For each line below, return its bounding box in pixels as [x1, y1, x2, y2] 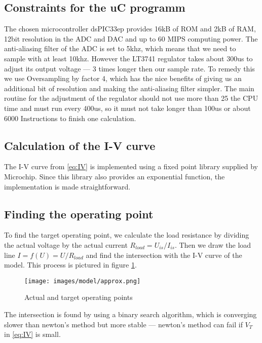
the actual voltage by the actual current [4, 239, 128, 250]
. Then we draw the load [174, 239, 251, 250]
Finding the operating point [4, 206, 154, 221]
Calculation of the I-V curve [4, 137, 156, 153]
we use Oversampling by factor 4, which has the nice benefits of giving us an [4, 73, 242, 84]
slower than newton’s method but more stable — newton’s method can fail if [4, 319, 243, 329]
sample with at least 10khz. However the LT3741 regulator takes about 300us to [4, 53, 253, 63]
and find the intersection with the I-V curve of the [86, 249, 242, 260]
